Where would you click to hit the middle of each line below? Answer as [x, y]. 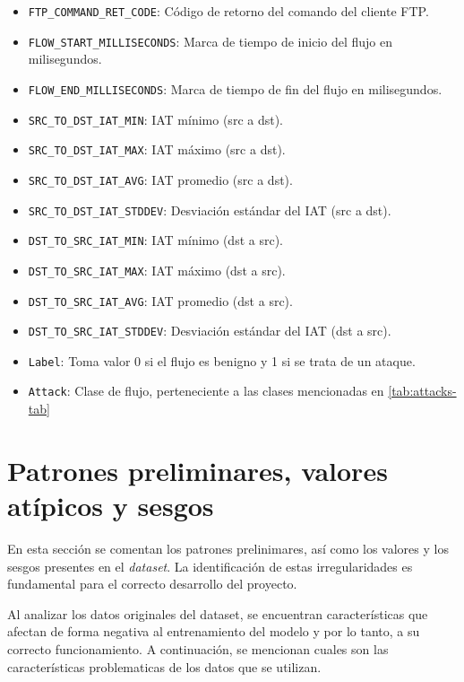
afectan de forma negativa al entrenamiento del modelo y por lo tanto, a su [214, 631]
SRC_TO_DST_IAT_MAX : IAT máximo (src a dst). [157, 149]
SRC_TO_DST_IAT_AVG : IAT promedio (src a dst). [160, 179]
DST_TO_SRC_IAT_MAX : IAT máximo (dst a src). [157, 270]
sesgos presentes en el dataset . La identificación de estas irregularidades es [210, 566]
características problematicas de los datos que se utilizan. [164, 666]
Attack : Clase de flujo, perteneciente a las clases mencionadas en [206, 391]
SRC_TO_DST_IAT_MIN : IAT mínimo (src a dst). [155, 119]
